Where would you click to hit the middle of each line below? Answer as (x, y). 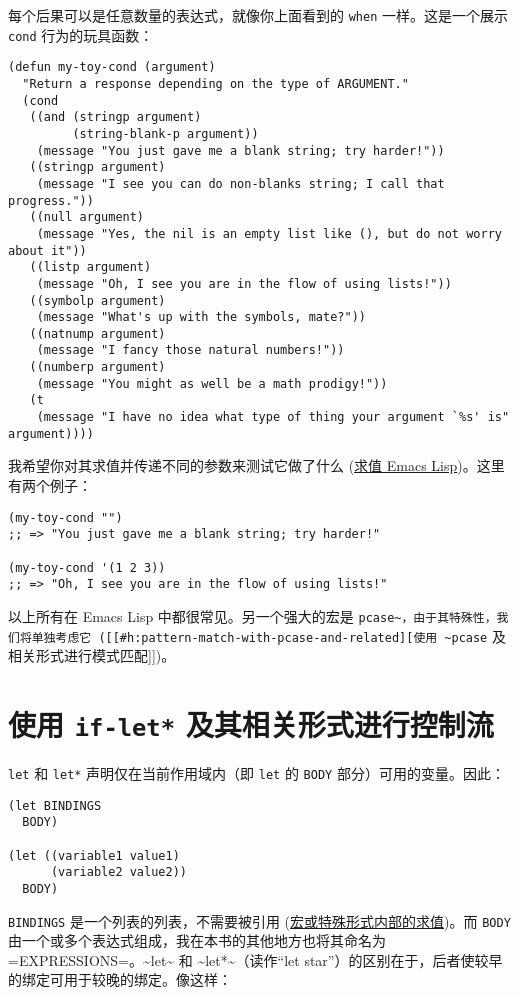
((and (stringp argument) (115, 117)
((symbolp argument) (97, 300)
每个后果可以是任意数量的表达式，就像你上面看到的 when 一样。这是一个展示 (258, 15)
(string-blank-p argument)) (165, 133)
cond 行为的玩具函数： (81, 34)
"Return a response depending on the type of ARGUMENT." (215, 83)
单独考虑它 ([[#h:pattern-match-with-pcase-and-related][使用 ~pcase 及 (268, 635)
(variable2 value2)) (118, 872)
